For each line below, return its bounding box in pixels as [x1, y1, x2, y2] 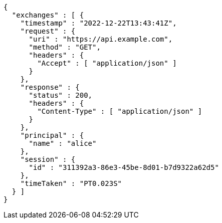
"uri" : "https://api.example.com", [29, 35, 173, 43]
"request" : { [20, 27, 76, 35]
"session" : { [20, 155, 76, 163]
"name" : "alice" [29, 139, 97, 147]
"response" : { [20, 83, 80, 91]
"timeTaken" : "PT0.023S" [20, 179, 122, 187]
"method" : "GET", [29, 43, 101, 51]
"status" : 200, [29, 91, 93, 99]
